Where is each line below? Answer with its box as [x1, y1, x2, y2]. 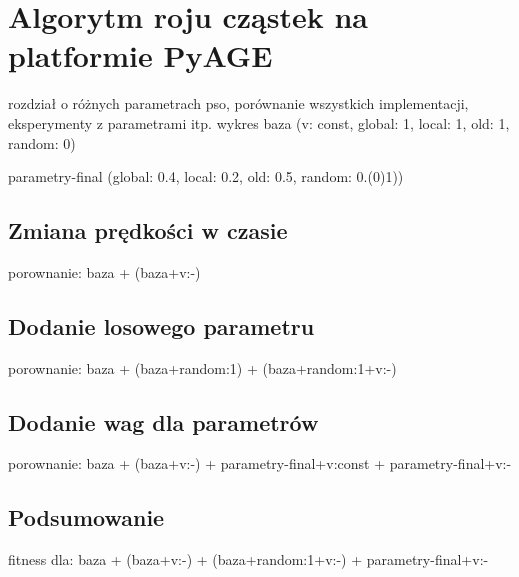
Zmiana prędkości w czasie [8, 215, 288, 246]
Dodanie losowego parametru [8, 310, 315, 341]
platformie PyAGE [8, 35, 273, 76]
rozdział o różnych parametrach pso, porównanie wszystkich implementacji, [8, 93, 469, 114]
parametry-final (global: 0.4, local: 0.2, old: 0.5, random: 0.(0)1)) [8, 166, 404, 187]
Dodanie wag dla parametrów [8, 406, 319, 437]
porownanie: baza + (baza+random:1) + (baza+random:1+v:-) [8, 357, 397, 378]
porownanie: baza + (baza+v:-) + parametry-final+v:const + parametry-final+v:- [8, 453, 512, 474]
